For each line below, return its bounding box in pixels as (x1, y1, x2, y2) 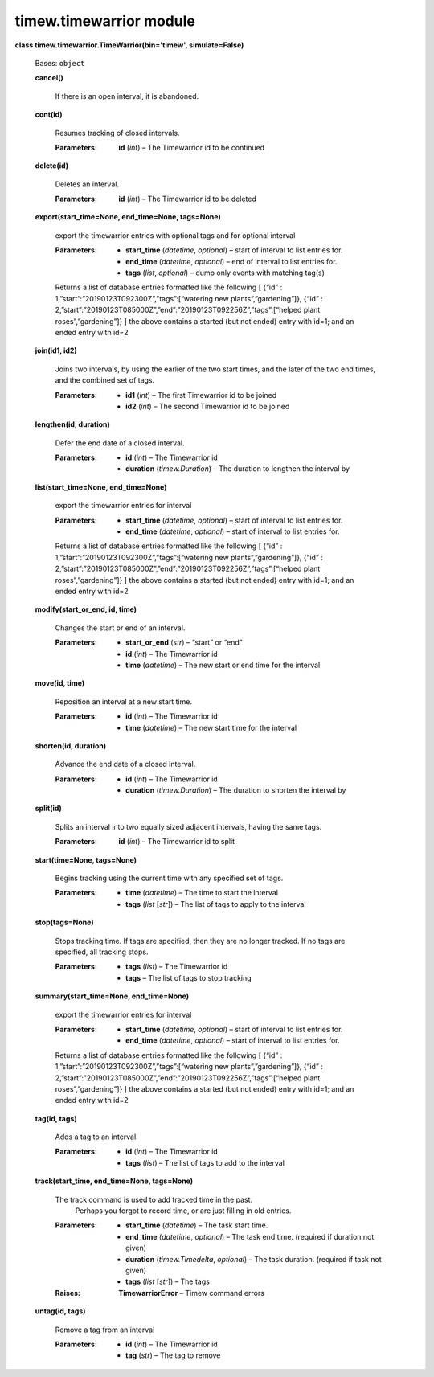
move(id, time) (35, 678, 85, 688)
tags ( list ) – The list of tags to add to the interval (125, 1158, 285, 1167)
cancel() (35, 73, 64, 83)
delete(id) (35, 161, 69, 170)
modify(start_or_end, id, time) (35, 604, 137, 614)
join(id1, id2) (35, 346, 78, 355)
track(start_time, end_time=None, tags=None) (35, 1176, 194, 1186)
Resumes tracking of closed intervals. (55, 128, 180, 137)
